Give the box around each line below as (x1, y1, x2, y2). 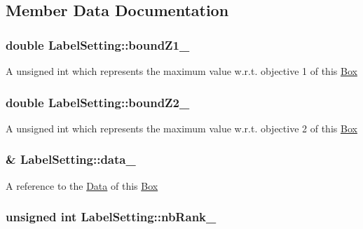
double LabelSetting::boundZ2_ (6, 93, 190, 111)
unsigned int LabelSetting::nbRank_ (6, 208, 217, 225)
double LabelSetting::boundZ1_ (6, 36, 190, 53)
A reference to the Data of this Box (6, 178, 158, 193)
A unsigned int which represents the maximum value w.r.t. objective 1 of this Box (6, 64, 357, 78)
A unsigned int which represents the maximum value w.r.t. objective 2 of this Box (6, 120, 357, 135)
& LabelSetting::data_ (6, 151, 136, 168)
